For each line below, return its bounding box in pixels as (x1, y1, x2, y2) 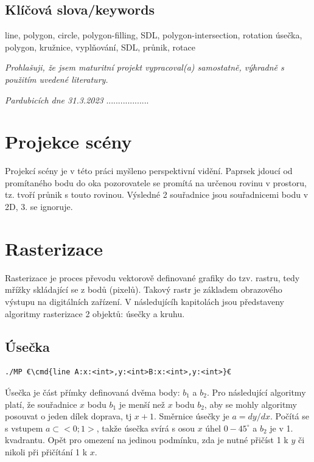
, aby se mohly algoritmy (204, 397, 297, 410)
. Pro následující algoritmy (206, 385, 306, 398)
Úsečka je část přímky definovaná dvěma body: (5, 385, 180, 398)
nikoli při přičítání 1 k (5, 445, 88, 458)
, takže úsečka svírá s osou (96, 421, 195, 434)
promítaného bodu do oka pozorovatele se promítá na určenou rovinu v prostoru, (5, 176, 307, 189)
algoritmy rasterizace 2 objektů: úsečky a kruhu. (5, 307, 185, 320)
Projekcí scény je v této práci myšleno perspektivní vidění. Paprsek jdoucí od (5, 164, 293, 177)
